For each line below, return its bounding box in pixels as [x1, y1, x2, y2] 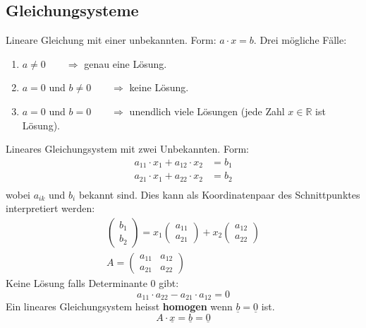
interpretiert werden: [6, 201, 95, 216]
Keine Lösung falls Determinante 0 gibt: [6, 276, 179, 291]
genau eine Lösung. [84, 56, 167, 71]
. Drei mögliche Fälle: [253, 33, 347, 47]
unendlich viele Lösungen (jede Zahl [129, 103, 285, 118]
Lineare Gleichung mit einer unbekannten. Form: [6, 33, 216, 47]
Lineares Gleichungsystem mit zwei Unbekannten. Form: [6, 141, 249, 156]
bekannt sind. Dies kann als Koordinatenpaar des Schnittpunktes [78, 187, 360, 201]
